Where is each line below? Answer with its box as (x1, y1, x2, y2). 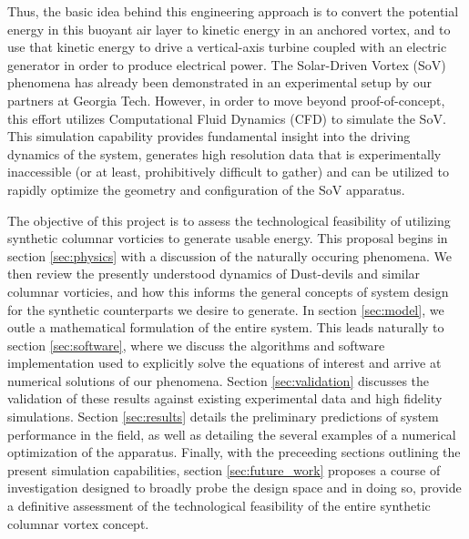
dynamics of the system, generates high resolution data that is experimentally (7, 144, 442, 163)
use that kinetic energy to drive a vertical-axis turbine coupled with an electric (7, 37, 447, 56)
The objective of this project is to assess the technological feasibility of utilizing (7, 210, 451, 229)
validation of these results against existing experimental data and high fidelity (7, 389, 443, 408)
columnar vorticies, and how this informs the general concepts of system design (7, 281, 449, 300)
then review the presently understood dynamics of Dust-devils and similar (7, 264, 421, 283)
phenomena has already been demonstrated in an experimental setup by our (7, 73, 432, 92)
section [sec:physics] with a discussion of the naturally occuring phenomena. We (7, 246, 452, 265)
